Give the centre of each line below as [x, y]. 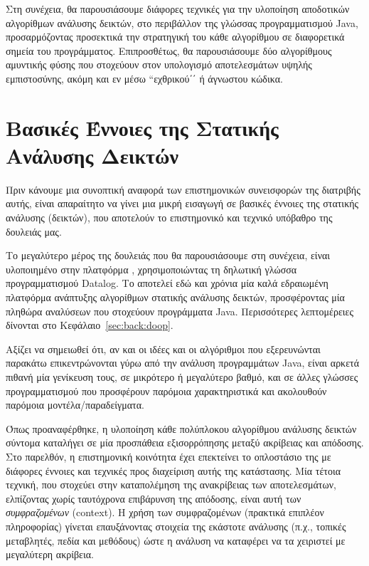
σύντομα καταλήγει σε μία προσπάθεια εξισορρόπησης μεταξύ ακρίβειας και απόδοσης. [185, 442]
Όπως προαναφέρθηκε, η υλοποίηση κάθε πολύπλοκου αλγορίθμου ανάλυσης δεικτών [181, 428]
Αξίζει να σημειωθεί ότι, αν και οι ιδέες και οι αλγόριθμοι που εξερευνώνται [163, 348]
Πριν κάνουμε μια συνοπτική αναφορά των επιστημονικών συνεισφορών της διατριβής [183, 189]
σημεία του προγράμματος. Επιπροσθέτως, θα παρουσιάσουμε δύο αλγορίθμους [169, 50]
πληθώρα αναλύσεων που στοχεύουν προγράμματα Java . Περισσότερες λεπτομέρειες [180, 311]
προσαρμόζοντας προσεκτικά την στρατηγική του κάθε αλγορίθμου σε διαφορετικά [175, 37]
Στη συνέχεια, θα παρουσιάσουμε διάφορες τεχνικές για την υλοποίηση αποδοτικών [178, 9]
